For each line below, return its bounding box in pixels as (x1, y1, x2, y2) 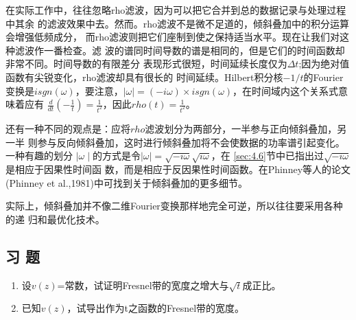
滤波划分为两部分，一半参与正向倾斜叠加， (145, 122, 337, 136)
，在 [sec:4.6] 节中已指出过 (211, 148, 324, 163)
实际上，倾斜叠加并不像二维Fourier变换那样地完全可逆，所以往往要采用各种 (5, 198, 343, 213)
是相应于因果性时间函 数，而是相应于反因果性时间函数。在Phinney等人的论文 (5, 162, 351, 176)
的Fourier (303, 69, 344, 84)
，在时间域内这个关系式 (233, 83, 339, 98)
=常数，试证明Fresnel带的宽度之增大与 (57, 277, 229, 292)
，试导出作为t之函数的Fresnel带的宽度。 (67, 301, 245, 315)
